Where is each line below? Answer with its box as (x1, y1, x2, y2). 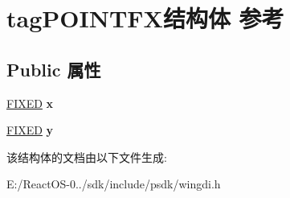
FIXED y (6, 122, 54, 138)
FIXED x (6, 94, 54, 111)
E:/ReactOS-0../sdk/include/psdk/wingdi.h (6, 175, 221, 192)
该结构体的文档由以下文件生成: (6, 148, 167, 165)
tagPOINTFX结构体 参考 (6, 2, 284, 35)
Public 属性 (6, 56, 101, 81)
